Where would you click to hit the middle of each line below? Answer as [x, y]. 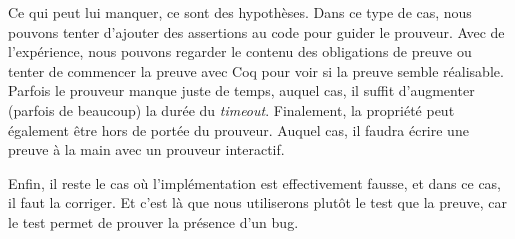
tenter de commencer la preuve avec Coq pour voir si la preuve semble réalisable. [256, 70]
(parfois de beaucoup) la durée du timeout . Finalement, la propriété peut [231, 109]
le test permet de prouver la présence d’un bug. [153, 221]
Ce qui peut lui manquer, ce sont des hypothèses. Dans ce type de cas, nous [240, 12]
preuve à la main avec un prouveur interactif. [146, 149]
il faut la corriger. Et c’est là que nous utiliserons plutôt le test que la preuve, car [257, 202]
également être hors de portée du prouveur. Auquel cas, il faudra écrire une [238, 129]
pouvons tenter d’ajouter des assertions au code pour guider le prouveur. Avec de [256, 31]
